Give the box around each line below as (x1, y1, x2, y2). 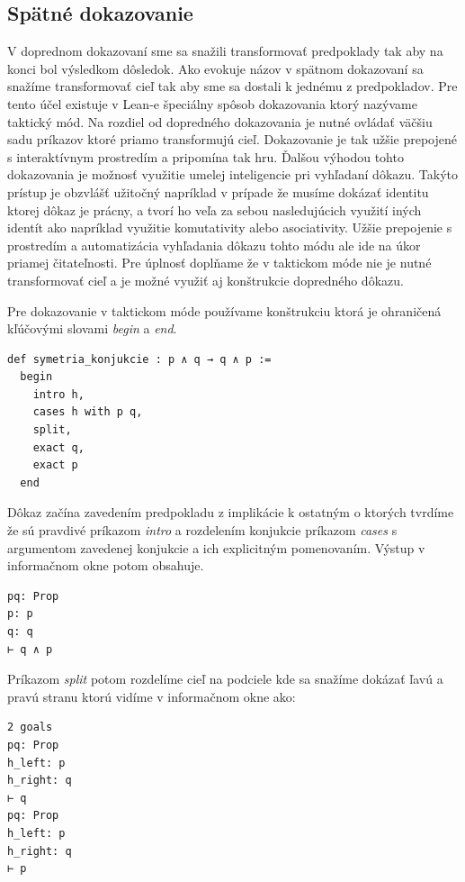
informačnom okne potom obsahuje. (7, 556, 204, 575)
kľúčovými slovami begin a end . (7, 319, 177, 338)
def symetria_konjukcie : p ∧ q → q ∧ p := (7, 352, 272, 366)
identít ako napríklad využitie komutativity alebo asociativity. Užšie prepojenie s (7, 218, 452, 237)
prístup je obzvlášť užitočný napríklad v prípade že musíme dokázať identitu (7, 182, 429, 201)
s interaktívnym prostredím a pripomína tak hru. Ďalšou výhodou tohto (7, 147, 404, 166)
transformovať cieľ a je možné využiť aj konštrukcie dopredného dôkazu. (7, 270, 404, 289)
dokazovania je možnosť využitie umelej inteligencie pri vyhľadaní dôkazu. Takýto (7, 165, 459, 184)
